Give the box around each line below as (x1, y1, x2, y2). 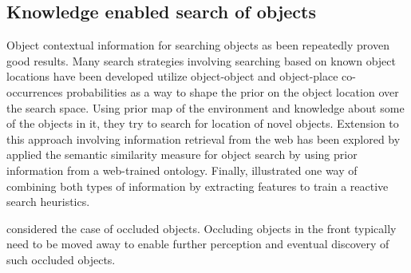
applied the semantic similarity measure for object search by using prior (6, 146, 358, 163)
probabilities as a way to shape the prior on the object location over (66, 83, 399, 100)
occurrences (6, 83, 63, 100)
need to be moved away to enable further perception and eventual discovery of (6, 235, 389, 252)
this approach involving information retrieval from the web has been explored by (6, 130, 401, 147)
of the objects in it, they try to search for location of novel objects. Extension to (6, 115, 399, 132)
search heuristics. (6, 193, 90, 210)
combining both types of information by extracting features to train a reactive (6, 177, 389, 194)
